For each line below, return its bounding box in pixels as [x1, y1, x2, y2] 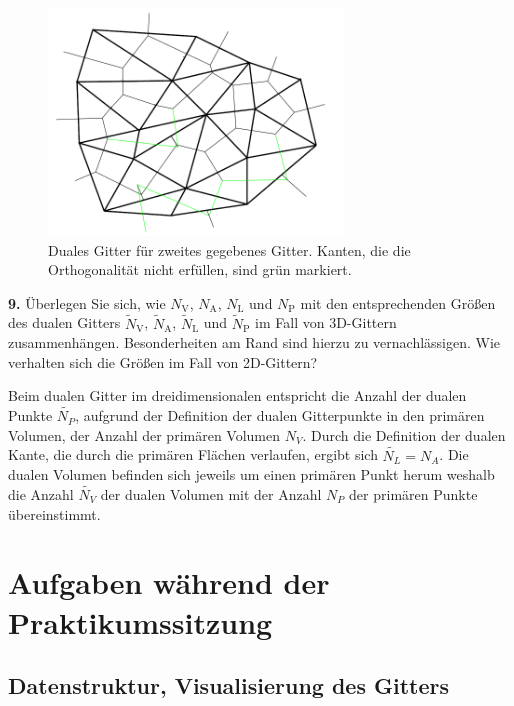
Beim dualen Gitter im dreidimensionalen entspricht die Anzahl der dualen [8, 385, 467, 406]
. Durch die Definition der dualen [302, 424, 506, 445]
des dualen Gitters [8, 312, 121, 333]
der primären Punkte [349, 483, 478, 504]
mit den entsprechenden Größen [300, 292, 496, 313]
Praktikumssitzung [8, 601, 273, 642]
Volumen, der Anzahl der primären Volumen [8, 424, 281, 445]
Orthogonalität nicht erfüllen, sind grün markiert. [48, 259, 352, 280]
